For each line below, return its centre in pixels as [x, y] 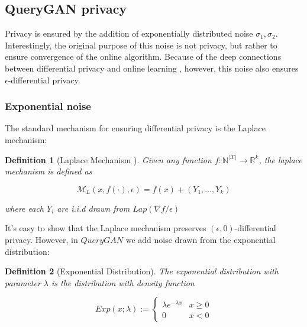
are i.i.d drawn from [93, 208]
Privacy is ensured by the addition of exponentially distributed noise [129, 33]
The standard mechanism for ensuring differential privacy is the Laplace [135, 128]
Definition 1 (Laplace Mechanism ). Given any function [108, 159]
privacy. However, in [41, 239]
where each [25, 208]
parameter [23, 282]
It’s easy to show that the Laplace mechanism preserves [106, 228]
